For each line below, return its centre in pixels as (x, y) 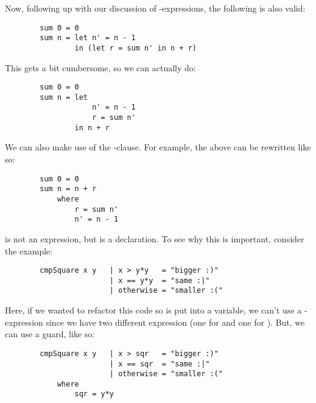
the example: (29, 251)
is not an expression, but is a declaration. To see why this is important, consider (155, 238)
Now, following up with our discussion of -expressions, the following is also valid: (155, 8)
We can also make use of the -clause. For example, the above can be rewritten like (158, 147)
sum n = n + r (68, 189)
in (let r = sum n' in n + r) (135, 48)
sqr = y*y (94, 394)
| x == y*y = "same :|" (160, 280)
